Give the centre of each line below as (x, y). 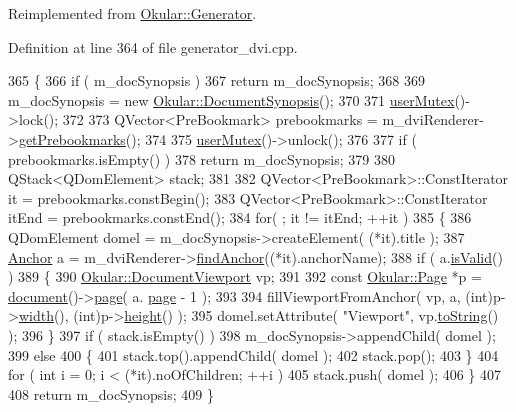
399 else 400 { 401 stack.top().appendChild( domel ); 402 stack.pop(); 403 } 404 (253, 354)
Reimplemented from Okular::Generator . (132, 13)
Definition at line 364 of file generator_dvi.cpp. (153, 46)
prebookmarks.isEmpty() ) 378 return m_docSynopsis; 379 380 (201, 158)
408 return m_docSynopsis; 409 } (111, 393)
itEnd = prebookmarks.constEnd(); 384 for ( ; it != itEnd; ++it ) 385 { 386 (240, 217)
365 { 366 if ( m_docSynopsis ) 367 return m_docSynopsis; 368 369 (216, 80)
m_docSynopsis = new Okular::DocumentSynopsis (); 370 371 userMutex (231, 99)
